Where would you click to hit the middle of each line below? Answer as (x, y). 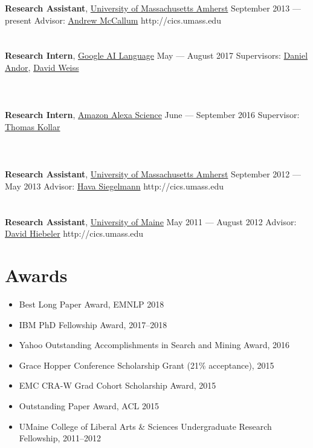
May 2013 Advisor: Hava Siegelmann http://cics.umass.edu (115, 186)
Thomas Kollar (33, 126)
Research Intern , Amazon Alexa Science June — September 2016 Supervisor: (152, 115)
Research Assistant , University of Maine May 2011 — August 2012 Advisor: (151, 221)
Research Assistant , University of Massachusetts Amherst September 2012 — (153, 174)
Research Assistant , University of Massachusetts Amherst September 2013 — (153, 8)
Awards (36, 275)
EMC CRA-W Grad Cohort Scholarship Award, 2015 (118, 385)
